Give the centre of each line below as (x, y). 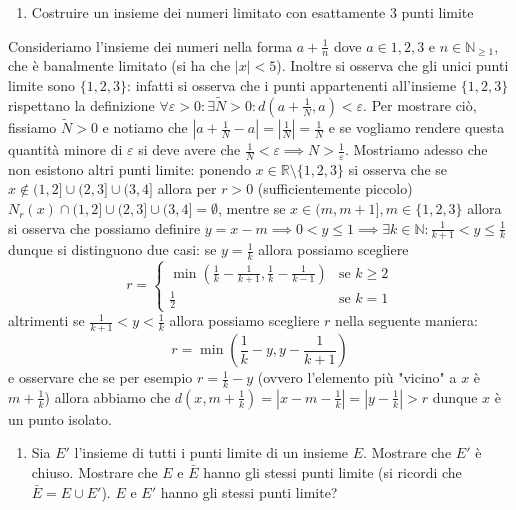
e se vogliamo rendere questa (416, 127)
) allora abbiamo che (107, 396)
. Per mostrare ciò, (420, 104)
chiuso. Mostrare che (94, 472)
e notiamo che (145, 127)
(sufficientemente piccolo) (335, 188)
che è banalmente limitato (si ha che (119, 65)
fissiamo (32, 127)
